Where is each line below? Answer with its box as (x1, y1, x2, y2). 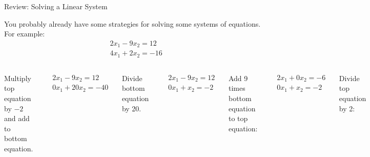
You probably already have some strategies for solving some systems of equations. (4, 18, 261, 29)
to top (228, 113, 248, 124)
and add (4, 113, 30, 124)
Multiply (4, 72, 31, 83)
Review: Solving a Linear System (4, 1, 108, 11)
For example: (4, 28, 45, 39)
